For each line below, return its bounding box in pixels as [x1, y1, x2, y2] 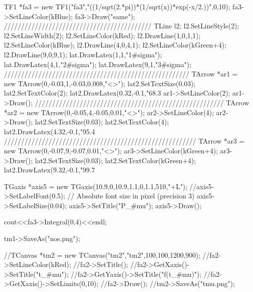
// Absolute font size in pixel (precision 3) [67, 191, 195, 201]
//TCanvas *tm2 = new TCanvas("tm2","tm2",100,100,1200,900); [4, 249, 201, 260]
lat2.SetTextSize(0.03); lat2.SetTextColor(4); [35, 117, 169, 127]
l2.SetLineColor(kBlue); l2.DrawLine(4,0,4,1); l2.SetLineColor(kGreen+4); [4, 40, 227, 50]
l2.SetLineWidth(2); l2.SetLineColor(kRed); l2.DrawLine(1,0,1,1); [4, 30, 201, 40]
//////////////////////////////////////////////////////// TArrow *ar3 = [4, 136, 245, 146]
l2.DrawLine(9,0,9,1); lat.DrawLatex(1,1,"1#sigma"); [4, 49, 162, 59]
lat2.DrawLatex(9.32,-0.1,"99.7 [4, 165, 95, 175]
